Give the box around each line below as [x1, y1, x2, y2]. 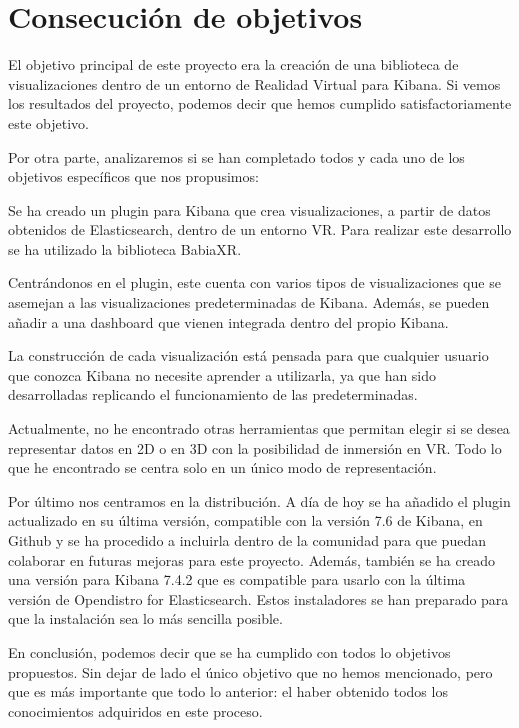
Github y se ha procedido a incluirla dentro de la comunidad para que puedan [8, 530, 486, 550]
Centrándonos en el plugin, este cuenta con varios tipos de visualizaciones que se [8, 272, 501, 293]
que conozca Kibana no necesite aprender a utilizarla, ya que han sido [8, 364, 437, 385]
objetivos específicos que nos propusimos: [8, 166, 259, 187]
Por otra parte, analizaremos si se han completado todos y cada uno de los [8, 146, 465, 167]
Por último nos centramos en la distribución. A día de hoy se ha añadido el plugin [8, 490, 511, 511]
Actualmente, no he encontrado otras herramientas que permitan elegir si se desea [8, 418, 510, 439]
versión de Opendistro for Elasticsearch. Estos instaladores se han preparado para [8, 588, 509, 609]
